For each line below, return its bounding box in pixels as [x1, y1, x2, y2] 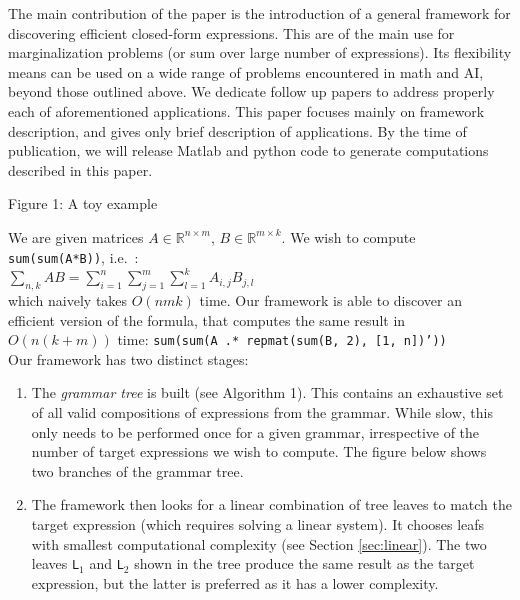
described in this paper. [8, 159, 153, 180]
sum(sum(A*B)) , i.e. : [8, 246, 139, 267]
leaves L [31, 553, 80, 574]
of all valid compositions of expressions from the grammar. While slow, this [31, 402, 493, 423]
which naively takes [8, 289, 128, 310]
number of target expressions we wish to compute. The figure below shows [31, 441, 487, 462]
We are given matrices [8, 226, 144, 247]
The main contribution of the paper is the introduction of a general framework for [8, 3, 511, 23]
